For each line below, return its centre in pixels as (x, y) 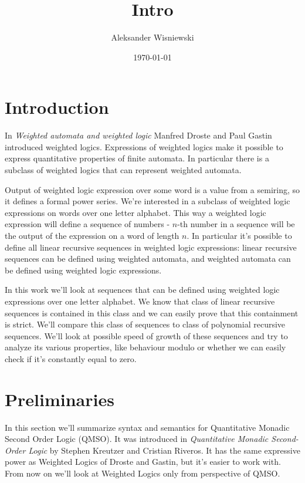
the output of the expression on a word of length (92, 235)
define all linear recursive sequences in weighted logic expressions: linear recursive (151, 247)
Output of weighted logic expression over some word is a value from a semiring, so (152, 189)
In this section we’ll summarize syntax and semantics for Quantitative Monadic (147, 427)
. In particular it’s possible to (239, 235)
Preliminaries (60, 399)
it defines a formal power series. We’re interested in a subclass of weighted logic (148, 201)
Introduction (57, 107)
